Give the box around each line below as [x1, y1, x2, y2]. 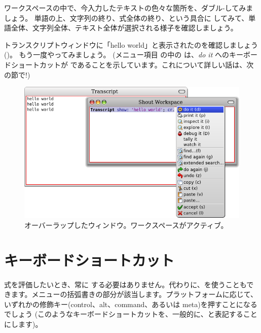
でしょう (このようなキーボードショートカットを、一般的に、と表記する [4, 309, 243, 319]
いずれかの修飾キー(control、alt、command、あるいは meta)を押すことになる [4, 298, 257, 309]
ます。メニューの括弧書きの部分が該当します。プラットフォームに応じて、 [11, 289, 258, 299]
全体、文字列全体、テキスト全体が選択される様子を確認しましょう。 [11, 22, 238, 33]
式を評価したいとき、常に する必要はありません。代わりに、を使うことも [4, 279, 247, 289]
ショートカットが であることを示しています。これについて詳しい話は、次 [11, 59, 254, 70]
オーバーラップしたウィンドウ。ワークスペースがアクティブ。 [24, 219, 228, 230]
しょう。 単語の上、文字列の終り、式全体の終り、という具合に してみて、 [4, 12, 249, 23]
